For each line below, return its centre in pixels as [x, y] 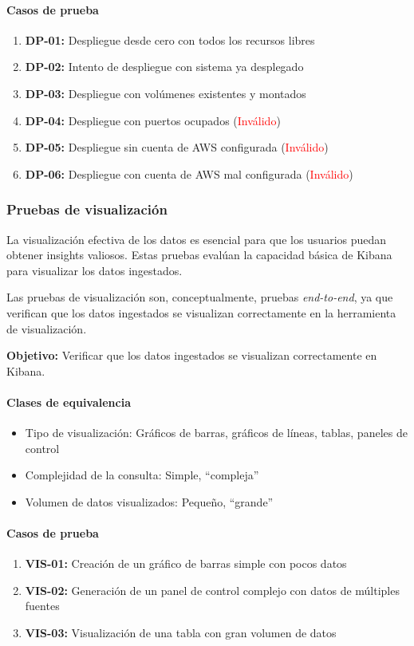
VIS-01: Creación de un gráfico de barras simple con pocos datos [186, 563]
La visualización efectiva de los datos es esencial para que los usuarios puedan [197, 239]
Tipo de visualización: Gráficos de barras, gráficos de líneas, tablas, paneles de [216, 433]
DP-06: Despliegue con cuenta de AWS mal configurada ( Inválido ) [189, 173]
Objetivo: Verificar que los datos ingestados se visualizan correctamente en [192, 355]
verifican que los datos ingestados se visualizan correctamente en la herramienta [201, 312]
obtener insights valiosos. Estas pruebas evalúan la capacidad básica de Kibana [199, 255]
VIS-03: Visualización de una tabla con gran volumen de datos [181, 633]
